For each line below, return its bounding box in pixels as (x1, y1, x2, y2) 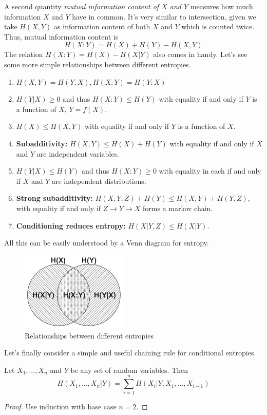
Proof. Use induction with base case (4, 401, 117, 412)
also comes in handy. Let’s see (153, 49, 247, 60)
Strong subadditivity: (16, 193, 93, 203)
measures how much (190, 1, 253, 11)
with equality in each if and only (159, 165, 261, 176)
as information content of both (54, 21, 150, 32)
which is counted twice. (181, 21, 255, 32)
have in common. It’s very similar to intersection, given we (72, 11, 256, 22)
